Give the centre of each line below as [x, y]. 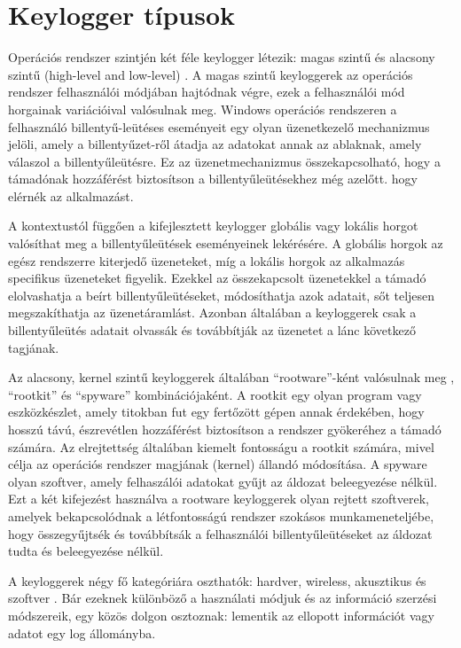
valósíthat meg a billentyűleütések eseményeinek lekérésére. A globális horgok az [226, 243]
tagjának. [34, 347]
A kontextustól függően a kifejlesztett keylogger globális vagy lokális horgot [213, 226]
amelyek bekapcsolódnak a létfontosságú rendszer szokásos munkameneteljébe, [221, 515]
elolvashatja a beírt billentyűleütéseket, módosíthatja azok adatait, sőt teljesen [222, 295]
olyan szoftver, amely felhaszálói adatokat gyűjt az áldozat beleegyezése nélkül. [223, 481]
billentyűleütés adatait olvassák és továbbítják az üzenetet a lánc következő [212, 330]
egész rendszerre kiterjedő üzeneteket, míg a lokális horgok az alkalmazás [207, 260]
